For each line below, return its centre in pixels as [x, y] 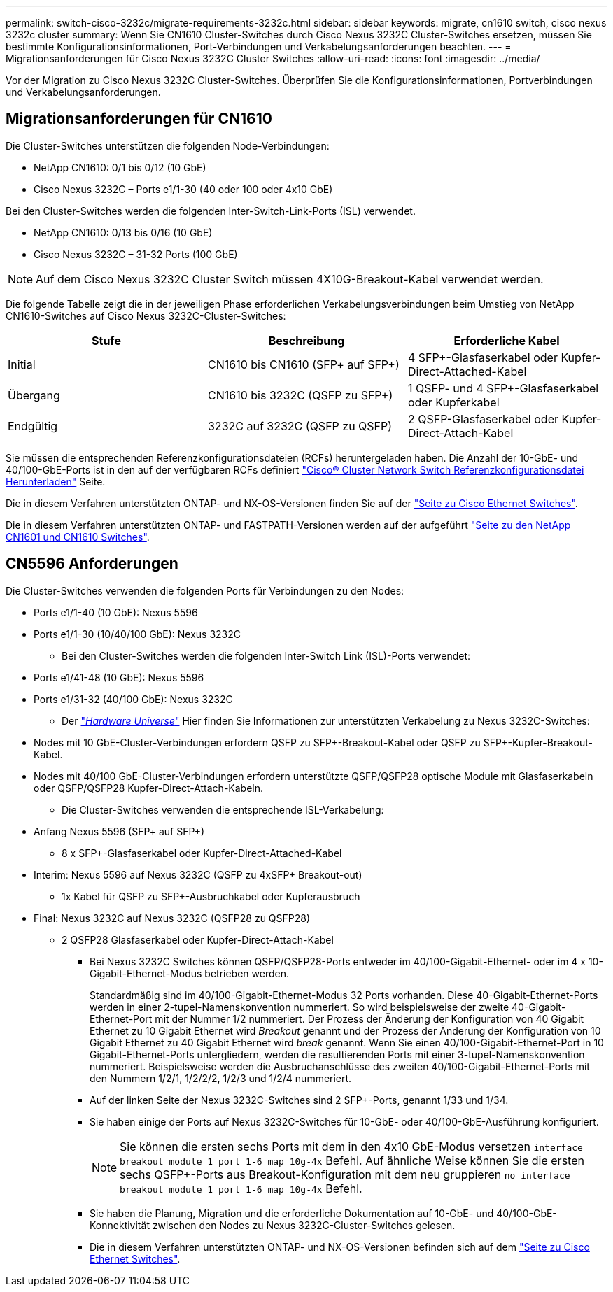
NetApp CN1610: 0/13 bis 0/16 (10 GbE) [123, 232]
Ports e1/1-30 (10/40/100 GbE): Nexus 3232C [137, 634]
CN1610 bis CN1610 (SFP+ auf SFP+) [303, 364]
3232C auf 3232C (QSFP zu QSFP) [300, 426]
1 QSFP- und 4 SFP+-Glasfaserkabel [503, 388]
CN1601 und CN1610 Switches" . [78, 537]
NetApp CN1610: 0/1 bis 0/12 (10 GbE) [120, 167]
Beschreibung [306, 340]
